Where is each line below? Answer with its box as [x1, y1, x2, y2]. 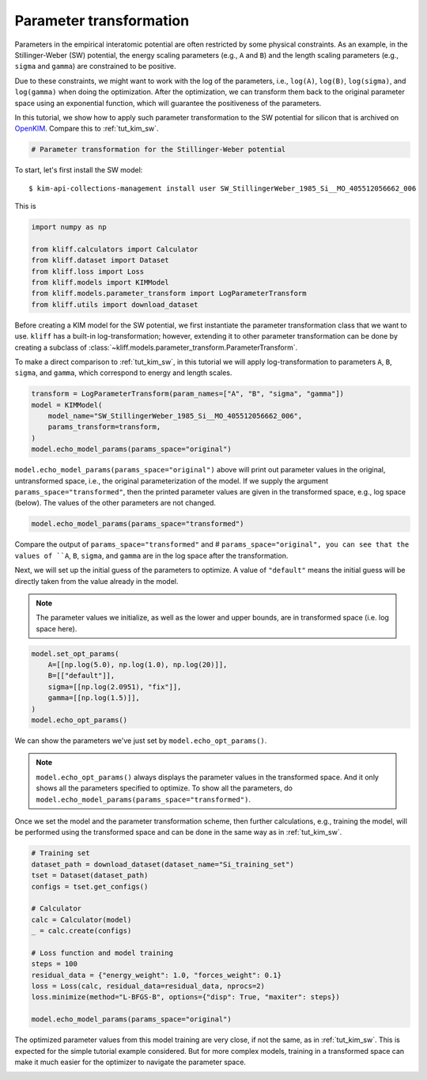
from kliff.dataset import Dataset [31, 256, 169, 265]
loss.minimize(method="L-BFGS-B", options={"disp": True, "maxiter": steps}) [31, 993, 340, 1002]
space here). [36, 623, 77, 633]
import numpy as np [31, 222, 107, 232]
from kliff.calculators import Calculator [31, 244, 198, 253]
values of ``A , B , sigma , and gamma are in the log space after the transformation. [14, 551, 289, 560]
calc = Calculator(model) [31, 915, 132, 924]
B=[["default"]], [47, 671, 115, 680]
